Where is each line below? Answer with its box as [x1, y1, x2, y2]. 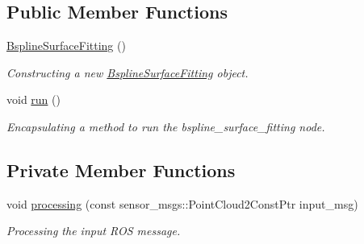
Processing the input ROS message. [6, 222, 181, 239]
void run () [6, 91, 61, 108]
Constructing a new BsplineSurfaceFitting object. [6, 64, 249, 81]
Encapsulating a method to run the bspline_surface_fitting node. [6, 118, 325, 134]
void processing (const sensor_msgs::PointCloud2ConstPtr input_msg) [6, 195, 358, 212]
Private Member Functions [6, 157, 236, 182]
